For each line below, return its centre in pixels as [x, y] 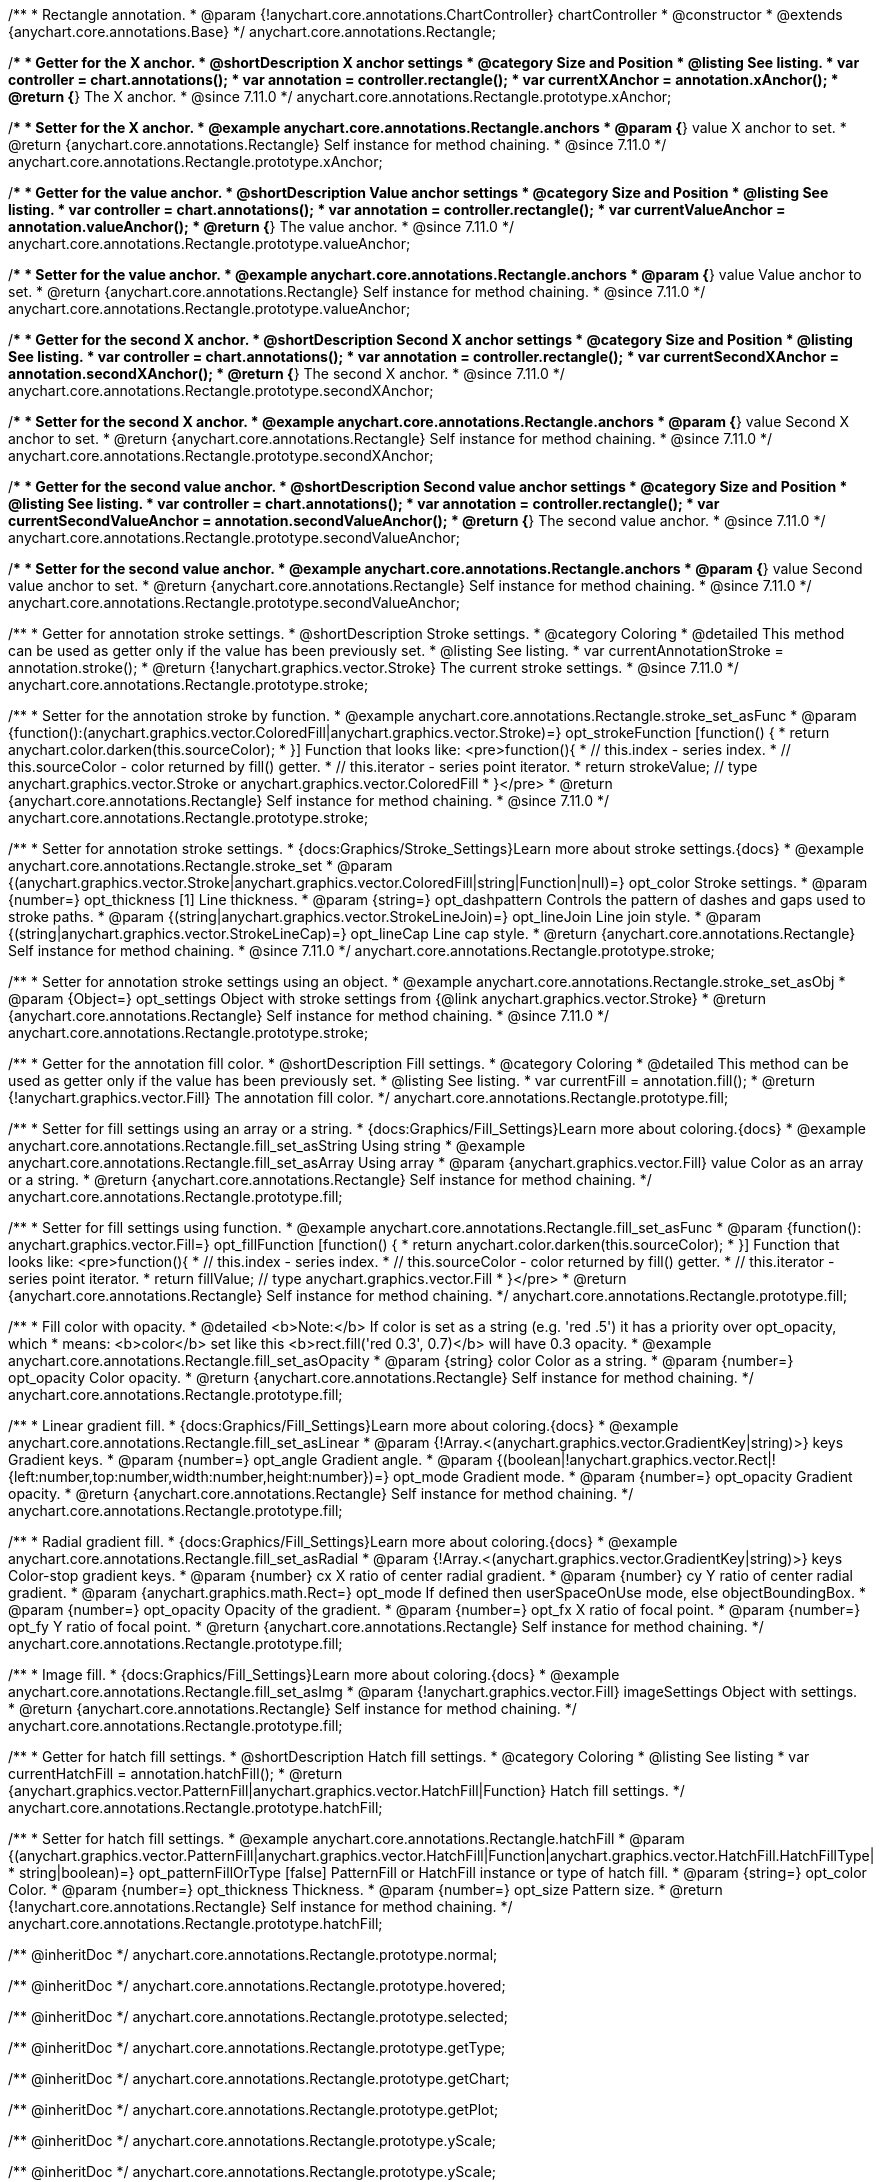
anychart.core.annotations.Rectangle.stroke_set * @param [200, 865]
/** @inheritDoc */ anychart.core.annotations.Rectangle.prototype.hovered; [257, 1985]
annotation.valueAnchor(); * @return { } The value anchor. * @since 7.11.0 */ [261, 226]
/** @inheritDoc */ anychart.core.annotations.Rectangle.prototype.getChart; [259, 2078]
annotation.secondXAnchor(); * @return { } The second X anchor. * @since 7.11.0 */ [286, 373]
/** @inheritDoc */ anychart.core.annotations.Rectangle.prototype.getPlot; [253, 2109]
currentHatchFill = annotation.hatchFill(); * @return [175, 1773]
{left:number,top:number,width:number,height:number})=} [199, 1476]
